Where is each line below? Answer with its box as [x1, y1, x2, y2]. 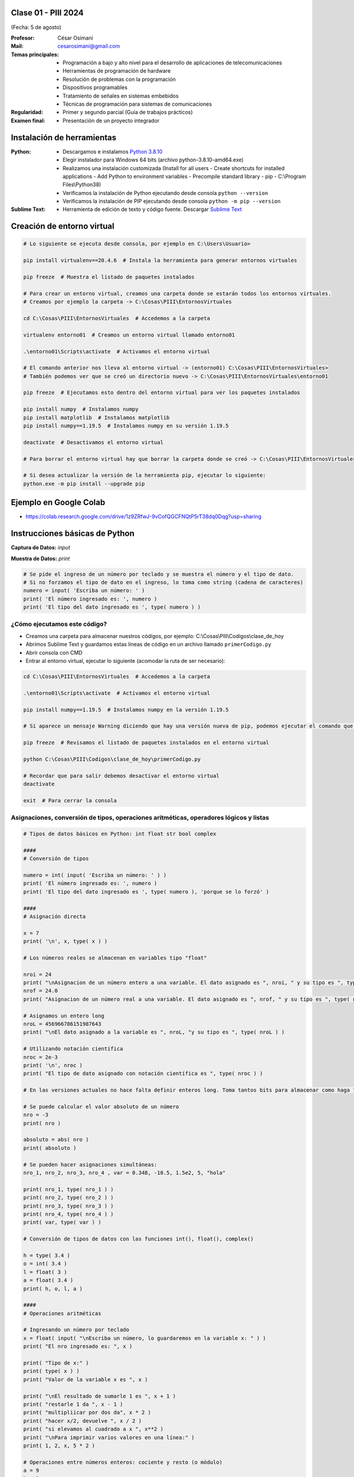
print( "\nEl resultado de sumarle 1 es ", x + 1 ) [23, 1393, 176, 1400]
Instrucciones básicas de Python [11, 529, 135, 539]
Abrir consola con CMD [25, 649, 83, 656]
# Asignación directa [23, 913, 86, 920]
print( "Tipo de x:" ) [23, 1359, 89, 1367]
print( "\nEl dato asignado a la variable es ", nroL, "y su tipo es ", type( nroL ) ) [23, 1029, 285, 1036]
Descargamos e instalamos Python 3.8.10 [63, 148, 163, 155]
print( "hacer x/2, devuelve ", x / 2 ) [23, 1417, 142, 1424]
